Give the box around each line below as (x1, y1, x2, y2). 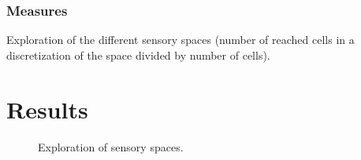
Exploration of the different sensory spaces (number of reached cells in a (6, 31, 355, 48)
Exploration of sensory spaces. (38, 138, 184, 155)
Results (6, 93, 88, 125)
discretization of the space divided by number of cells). (6, 46, 270, 63)
